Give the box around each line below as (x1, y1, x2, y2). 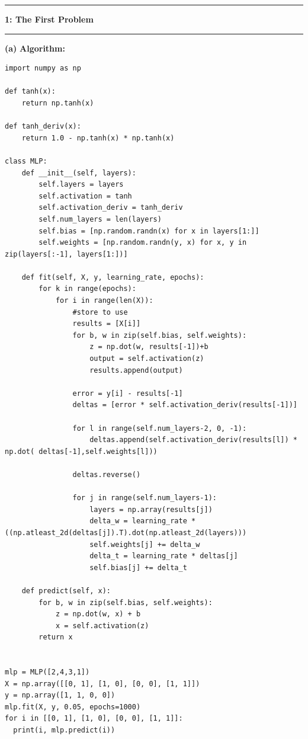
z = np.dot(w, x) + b (55, 610, 141, 619)
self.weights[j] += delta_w (89, 540, 200, 549)
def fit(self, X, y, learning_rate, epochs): (21, 273, 204, 281)
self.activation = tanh (38, 191, 132, 200)
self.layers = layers (38, 180, 124, 189)
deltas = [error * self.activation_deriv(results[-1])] (72, 401, 297, 410)
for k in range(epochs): (38, 284, 136, 293)
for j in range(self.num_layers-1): (72, 494, 217, 503)
